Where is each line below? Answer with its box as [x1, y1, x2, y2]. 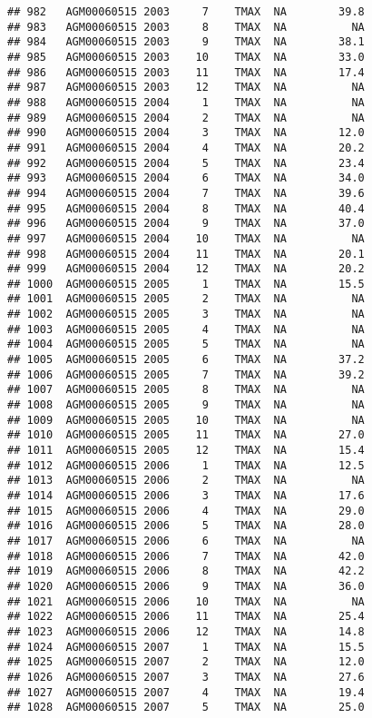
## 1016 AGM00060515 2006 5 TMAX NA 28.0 [7, 519, 365, 533]
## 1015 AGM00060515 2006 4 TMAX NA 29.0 [7, 504, 365, 517]
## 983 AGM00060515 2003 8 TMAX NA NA [7, 20, 365, 34]
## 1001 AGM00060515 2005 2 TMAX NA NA [7, 292, 365, 306]
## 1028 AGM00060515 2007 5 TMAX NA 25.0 [7, 701, 365, 714]
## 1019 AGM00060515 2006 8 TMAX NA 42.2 [7, 565, 365, 578]
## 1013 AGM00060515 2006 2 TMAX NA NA [7, 474, 365, 487]
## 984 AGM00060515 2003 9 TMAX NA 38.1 [7, 35, 365, 49]
